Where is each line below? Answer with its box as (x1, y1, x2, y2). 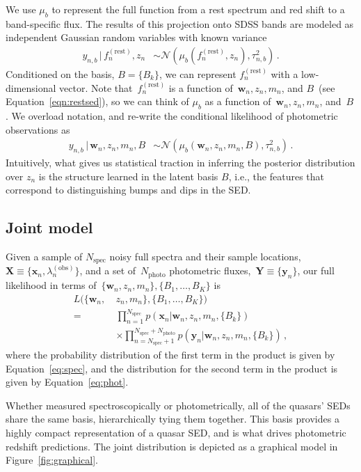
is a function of (168, 80, 233, 95)
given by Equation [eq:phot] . (6, 375, 129, 389)
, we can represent (159, 67, 236, 81)
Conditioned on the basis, (6, 67, 115, 81)
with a (271, 67, 298, 81)
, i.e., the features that (228, 168, 325, 183)
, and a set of (79, 263, 136, 278)
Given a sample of (6, 249, 83, 263)
